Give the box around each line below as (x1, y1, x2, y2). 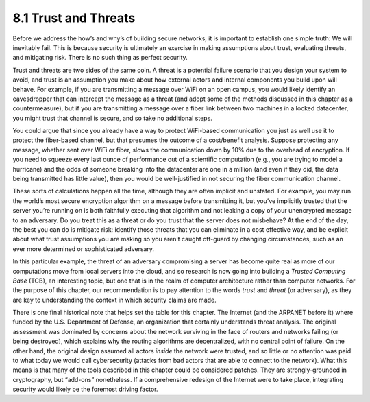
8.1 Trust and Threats (12, 10, 136, 25)
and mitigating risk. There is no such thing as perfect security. (12, 54, 188, 62)
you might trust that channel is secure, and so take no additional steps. (12, 114, 212, 122)
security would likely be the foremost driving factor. (12, 385, 158, 394)
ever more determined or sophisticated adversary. (12, 244, 154, 253)
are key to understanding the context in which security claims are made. (12, 296, 217, 304)
